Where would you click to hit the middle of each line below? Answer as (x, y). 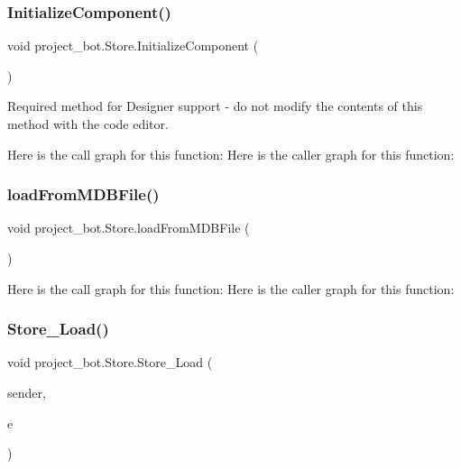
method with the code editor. (88, 124)
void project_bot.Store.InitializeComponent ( (133, 46)
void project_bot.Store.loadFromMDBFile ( (129, 228)
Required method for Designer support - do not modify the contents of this (215, 106)
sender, (27, 392)
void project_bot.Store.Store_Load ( (110, 362)
